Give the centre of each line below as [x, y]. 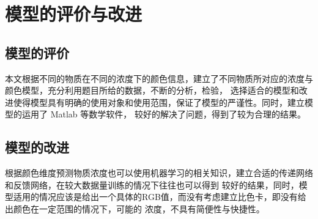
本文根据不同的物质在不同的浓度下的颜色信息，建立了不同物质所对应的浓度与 [159, 78]
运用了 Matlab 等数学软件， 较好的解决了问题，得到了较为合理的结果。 [164, 114]
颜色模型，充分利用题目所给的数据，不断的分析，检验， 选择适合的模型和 [152, 90]
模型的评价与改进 [74, 14]
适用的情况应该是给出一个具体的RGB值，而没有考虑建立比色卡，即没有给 [160, 197]
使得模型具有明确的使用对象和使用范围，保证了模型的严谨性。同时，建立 [159, 102]
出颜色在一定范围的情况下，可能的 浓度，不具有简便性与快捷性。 [135, 208]
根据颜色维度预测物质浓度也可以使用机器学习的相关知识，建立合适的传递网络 [159, 173]
